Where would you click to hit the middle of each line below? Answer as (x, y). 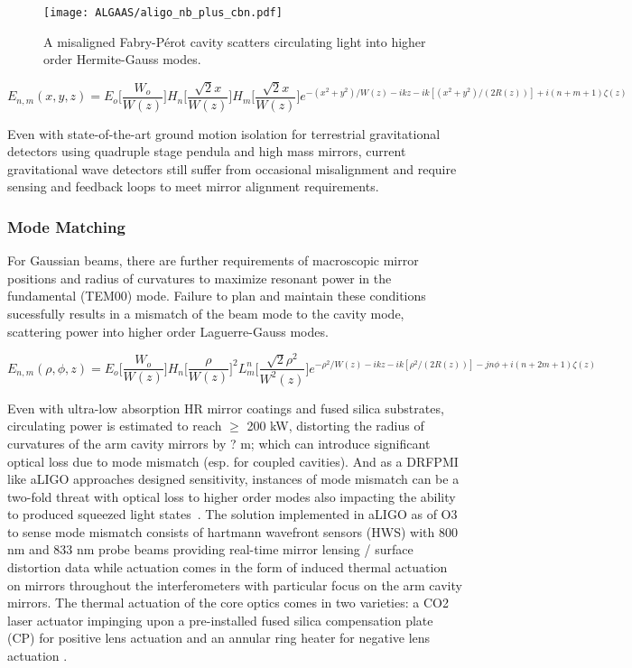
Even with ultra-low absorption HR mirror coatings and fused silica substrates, (226, 408)
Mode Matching (66, 226)
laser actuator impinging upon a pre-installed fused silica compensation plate (220, 620)
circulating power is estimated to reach (115, 426)
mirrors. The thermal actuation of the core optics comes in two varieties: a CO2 (228, 603)
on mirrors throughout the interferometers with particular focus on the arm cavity (235, 584)
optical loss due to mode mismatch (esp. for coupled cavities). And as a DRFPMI (233, 461)
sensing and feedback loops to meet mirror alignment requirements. (193, 186)
